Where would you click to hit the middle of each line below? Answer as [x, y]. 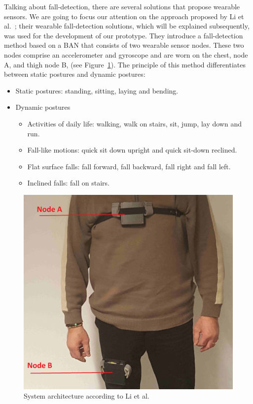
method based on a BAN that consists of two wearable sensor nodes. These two [124, 45]
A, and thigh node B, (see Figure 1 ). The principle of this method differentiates [125, 64]
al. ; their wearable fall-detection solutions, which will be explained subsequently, [127, 26]
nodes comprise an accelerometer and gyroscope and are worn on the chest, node [126, 54]
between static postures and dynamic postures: [75, 74]
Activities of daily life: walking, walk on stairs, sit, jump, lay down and [134, 123]
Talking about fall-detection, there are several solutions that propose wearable [122, 6]
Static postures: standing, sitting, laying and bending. [97, 90]
